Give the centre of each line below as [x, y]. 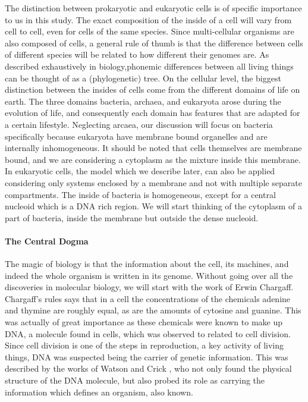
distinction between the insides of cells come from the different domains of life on [153, 89]
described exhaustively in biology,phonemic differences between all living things [149, 66]
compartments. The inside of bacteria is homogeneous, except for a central [140, 194]
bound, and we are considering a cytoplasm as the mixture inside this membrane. [153, 159]
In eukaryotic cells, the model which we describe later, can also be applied [140, 171]
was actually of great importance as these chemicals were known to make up [144, 322]
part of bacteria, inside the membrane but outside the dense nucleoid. [132, 217]
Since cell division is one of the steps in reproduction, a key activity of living [144, 345]
